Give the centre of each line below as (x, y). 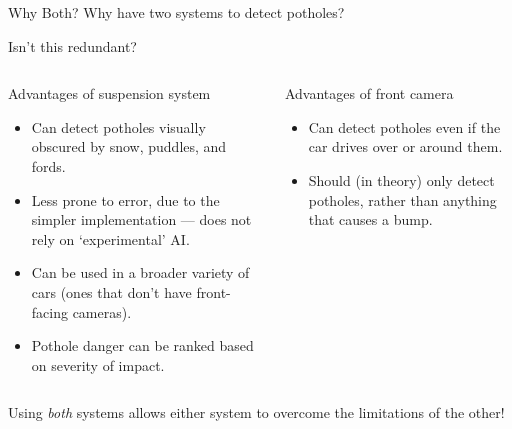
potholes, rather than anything (402, 199)
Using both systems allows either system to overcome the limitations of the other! (256, 412)
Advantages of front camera (369, 93)
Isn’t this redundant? (72, 45)
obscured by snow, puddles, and (129, 146)
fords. (48, 165)
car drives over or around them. (405, 146)
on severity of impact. (98, 364)
